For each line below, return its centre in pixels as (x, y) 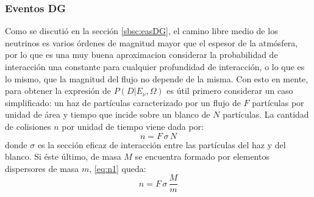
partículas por (278, 102)
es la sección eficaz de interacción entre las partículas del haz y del (162, 144)
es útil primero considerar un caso (230, 91)
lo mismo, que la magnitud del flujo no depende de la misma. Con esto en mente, (157, 78)
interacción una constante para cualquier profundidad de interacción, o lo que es (155, 66)
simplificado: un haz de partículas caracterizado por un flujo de (123, 102)
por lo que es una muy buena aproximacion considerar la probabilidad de (141, 55)
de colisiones (28, 126)
